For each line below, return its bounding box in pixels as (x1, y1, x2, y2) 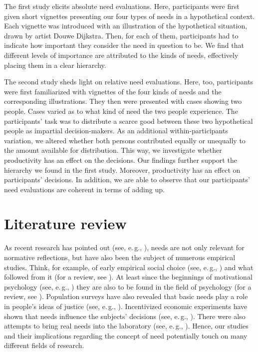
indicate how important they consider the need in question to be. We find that (4, 40, 244, 50)
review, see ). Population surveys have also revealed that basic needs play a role (4, 291, 248, 302)
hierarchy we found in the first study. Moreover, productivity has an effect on (4, 164, 241, 175)
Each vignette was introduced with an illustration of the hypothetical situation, (4, 20, 248, 31)
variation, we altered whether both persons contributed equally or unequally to (4, 135, 246, 145)
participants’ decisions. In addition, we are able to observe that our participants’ (4, 174, 250, 185)
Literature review (4, 213, 127, 234)
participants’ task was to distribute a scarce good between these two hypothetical (4, 115, 253, 126)
